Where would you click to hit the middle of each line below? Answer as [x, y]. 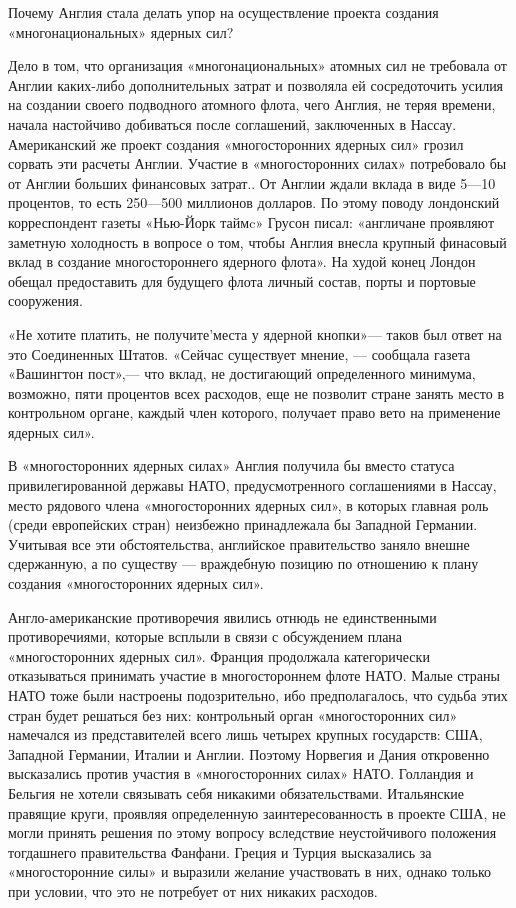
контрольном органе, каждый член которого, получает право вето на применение [254, 412]
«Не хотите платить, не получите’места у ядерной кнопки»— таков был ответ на [255, 333]
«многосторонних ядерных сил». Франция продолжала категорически [219, 655]
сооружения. [45, 300]
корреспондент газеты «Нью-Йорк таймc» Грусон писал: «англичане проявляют [251, 221]
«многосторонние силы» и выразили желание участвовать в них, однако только [249, 871]
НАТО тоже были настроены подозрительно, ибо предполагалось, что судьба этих [258, 695]
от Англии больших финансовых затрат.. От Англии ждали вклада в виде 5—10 [252, 182]
